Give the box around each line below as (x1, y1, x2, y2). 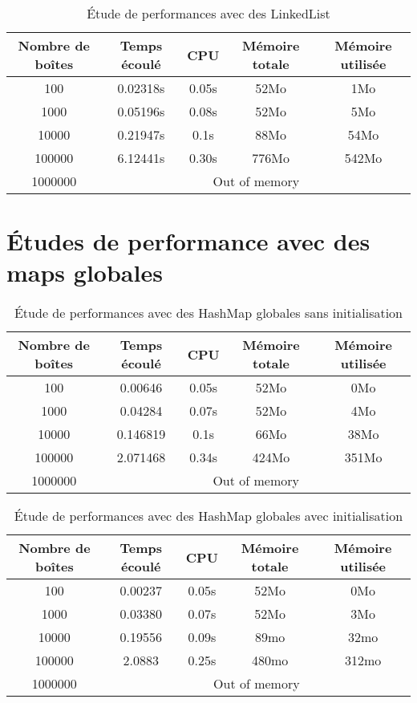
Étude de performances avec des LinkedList (87, 4, 330, 22)
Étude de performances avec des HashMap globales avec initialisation (14, 506, 403, 526)
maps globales (6, 256, 163, 289)
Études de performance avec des (6, 225, 370, 258)
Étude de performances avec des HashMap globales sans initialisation (14, 303, 403, 323)
